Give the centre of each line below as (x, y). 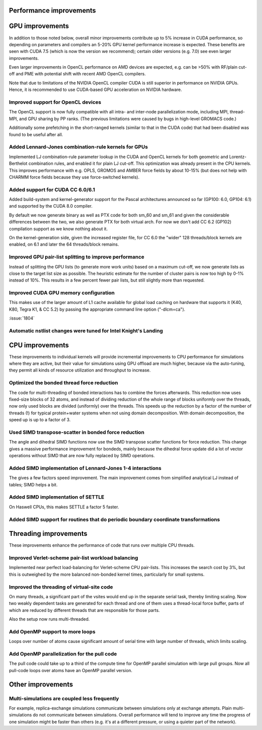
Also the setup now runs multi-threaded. (49, 619)
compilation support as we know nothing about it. (58, 229)
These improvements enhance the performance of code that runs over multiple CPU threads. (102, 545)
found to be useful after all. (36, 134)
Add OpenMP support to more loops (52, 631)
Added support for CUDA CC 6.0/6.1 (52, 190)
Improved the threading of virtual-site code (61, 587)
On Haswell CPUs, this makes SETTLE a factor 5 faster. (64, 507)
